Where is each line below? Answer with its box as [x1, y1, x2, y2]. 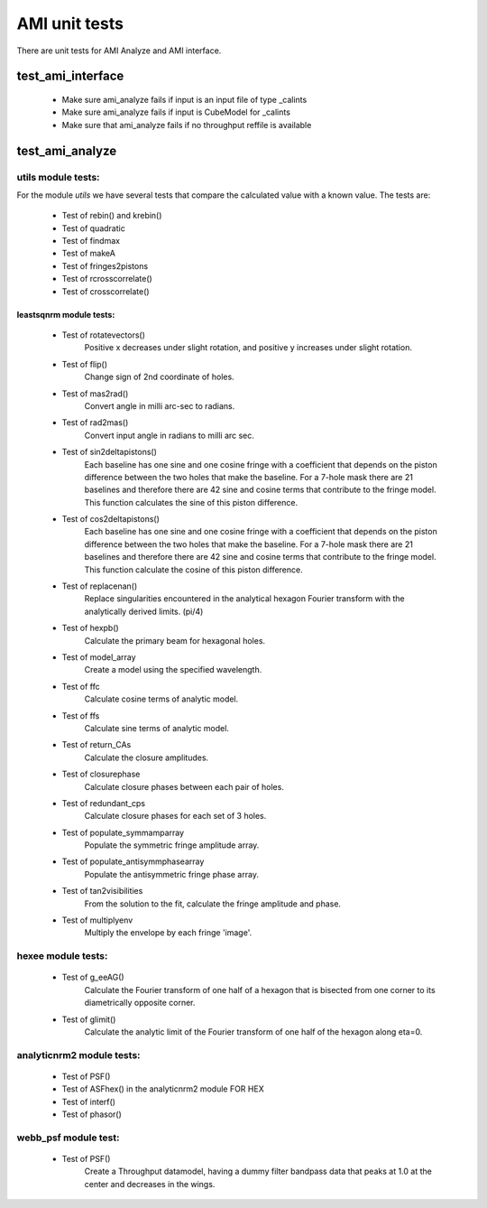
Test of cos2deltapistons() [61, 514, 160, 525]
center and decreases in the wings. [84, 1178, 216, 1189]
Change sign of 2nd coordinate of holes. [84, 371, 234, 383]
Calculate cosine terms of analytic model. [84, 693, 239, 704]
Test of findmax [61, 236, 121, 246]
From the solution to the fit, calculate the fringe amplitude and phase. [84, 898, 342, 909]
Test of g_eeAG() [61, 971, 125, 983]
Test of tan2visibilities [61, 886, 143, 897]
